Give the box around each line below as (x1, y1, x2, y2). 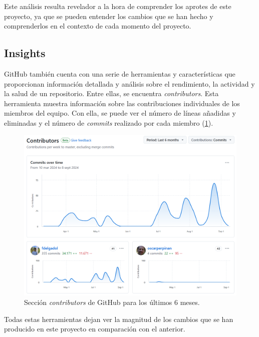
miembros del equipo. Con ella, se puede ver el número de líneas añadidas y (4, 108, 236, 118)
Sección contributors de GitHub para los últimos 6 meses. (24, 297, 200, 307)
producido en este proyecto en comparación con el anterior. (4, 323, 185, 334)
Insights (4, 45, 46, 61)
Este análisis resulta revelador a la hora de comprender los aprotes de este (4, 1, 231, 11)
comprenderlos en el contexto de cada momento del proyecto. (4, 21, 191, 31)
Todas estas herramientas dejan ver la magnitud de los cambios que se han (4, 313, 233, 324)
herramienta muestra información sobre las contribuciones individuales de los (4, 98, 240, 108)
